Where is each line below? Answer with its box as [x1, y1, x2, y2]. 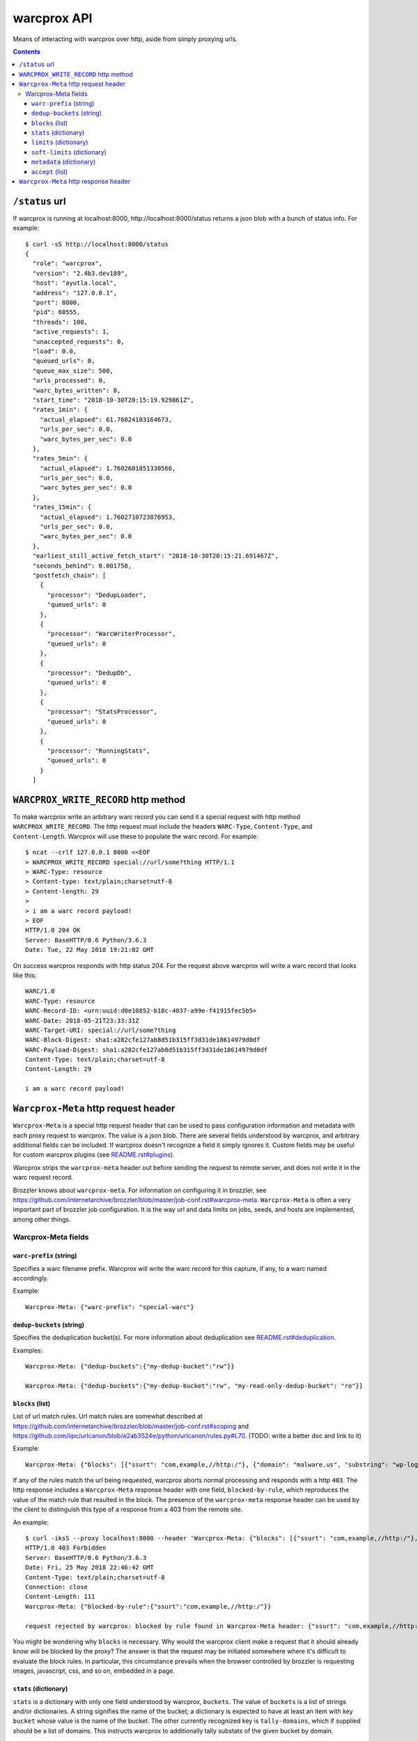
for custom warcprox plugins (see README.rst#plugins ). [13, 1150, 175, 1159]
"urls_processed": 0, [32, 377, 107, 384]
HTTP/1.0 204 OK [25, 926, 81, 935]
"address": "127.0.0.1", [32, 289, 118, 297]
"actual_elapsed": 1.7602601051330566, [39, 464, 176, 472]
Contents [13, 47, 41, 56]
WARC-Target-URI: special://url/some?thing [25, 1026, 176, 1034]
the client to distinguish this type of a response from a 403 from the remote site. [13, 1505, 243, 1514]
